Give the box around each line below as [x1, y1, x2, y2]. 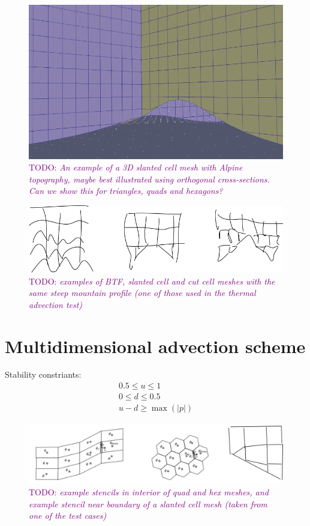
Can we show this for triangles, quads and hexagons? [29, 184, 223, 197]
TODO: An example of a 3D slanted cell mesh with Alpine [29, 161, 243, 174]
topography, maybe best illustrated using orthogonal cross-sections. [29, 172, 270, 185]
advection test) [29, 298, 83, 310]
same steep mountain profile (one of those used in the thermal [29, 286, 256, 299]
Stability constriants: [5, 368, 82, 381]
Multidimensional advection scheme [5, 333, 306, 358]
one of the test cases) [29, 509, 107, 522]
